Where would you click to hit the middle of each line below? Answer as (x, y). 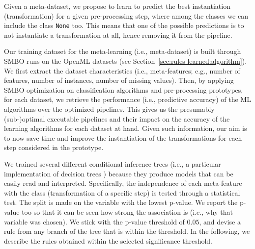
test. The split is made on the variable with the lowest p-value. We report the (121, 202)
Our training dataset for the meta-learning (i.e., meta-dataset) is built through (123, 51)
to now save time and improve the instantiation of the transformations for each (123, 137)
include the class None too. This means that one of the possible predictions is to (124, 25)
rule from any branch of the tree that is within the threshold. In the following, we (127, 231)
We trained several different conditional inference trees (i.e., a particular (113, 163)
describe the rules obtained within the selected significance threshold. (108, 240)
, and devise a (220, 221)
